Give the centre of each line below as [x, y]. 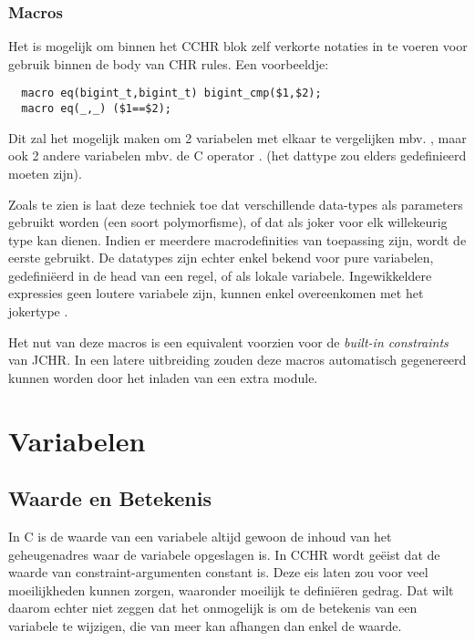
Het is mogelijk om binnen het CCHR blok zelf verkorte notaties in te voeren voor [238, 46]
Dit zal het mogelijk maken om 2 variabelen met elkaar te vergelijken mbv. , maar [237, 137]
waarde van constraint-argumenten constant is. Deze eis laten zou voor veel [218, 572]
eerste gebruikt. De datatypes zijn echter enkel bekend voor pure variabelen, [221, 258]
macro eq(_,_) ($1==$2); [96, 109]
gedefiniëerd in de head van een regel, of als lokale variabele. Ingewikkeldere [220, 275]
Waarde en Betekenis [110, 498]
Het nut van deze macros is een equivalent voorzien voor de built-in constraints [228, 341]
